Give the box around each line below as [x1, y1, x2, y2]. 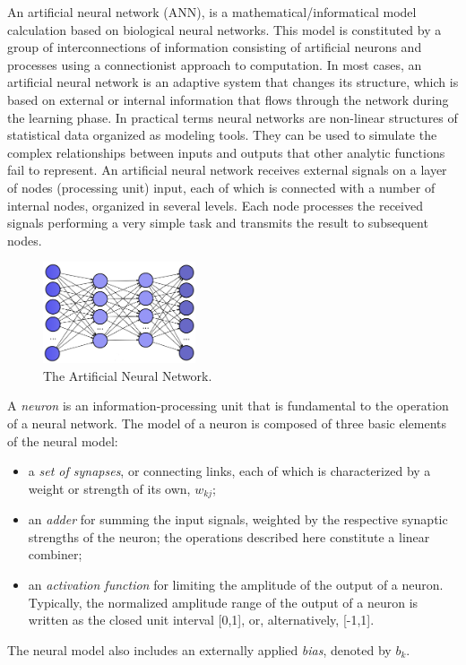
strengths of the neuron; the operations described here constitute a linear [28, 527, 430, 546]
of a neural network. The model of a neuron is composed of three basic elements [7, 414, 447, 433]
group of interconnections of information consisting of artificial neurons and [7, 38, 422, 56]
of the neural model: [7, 431, 118, 450]
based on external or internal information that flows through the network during [7, 90, 449, 108]
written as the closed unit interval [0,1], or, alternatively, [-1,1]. [28, 610, 375, 629]
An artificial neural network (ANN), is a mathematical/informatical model [7, 3, 417, 21]
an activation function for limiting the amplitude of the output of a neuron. [28, 575, 444, 594]
